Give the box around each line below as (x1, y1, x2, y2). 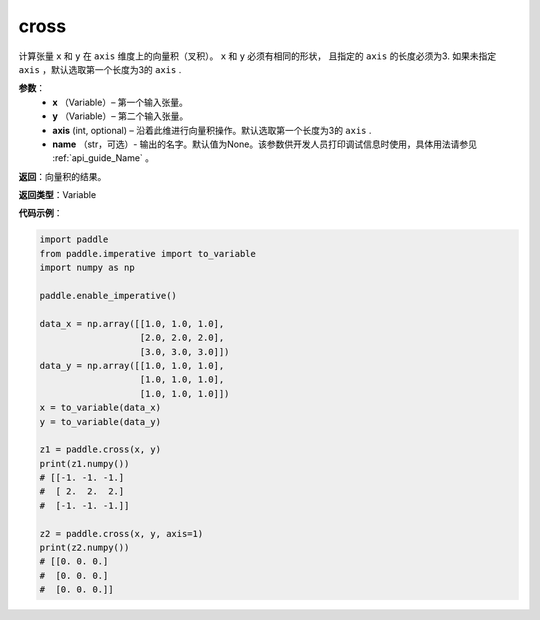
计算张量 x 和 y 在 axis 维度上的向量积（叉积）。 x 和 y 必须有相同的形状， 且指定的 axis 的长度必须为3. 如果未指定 (18, 50, 497, 62)
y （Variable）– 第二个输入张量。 (52, 110, 189, 122)
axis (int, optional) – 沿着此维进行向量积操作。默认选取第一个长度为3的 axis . (52, 124, 372, 136)
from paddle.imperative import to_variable (39, 248, 257, 259)
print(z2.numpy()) (39, 542, 130, 554)
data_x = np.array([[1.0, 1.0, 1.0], (39, 318, 225, 329)
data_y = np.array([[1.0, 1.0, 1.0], (39, 360, 225, 371)
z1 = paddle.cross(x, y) (39, 444, 162, 455)
